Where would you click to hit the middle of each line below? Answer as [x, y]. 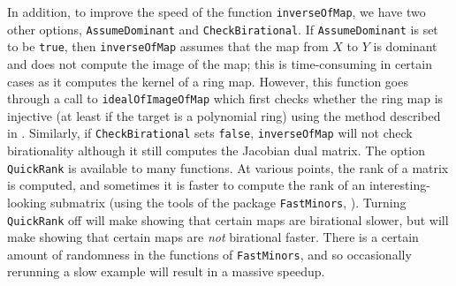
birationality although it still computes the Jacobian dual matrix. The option [216, 151]
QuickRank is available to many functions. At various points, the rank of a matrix [228, 167]
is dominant [405, 46]
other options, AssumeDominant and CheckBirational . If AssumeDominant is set [223, 29]
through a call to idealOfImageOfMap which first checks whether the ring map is [225, 98]
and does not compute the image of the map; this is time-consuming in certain [220, 63]
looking [27, 202]
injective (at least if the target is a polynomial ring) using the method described [224, 115]
